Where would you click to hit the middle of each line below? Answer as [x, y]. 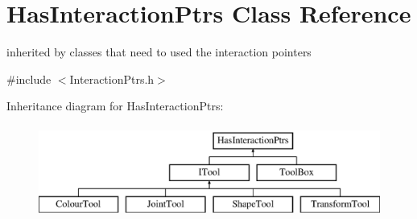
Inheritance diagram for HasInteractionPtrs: [115, 106]
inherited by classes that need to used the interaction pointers [159, 52]
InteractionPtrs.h [112, 79]
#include [29, 79]
